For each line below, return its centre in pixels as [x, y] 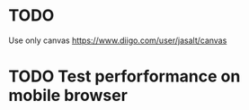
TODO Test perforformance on [124, 76]
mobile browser [68, 96]
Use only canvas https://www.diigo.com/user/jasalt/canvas [118, 40]
